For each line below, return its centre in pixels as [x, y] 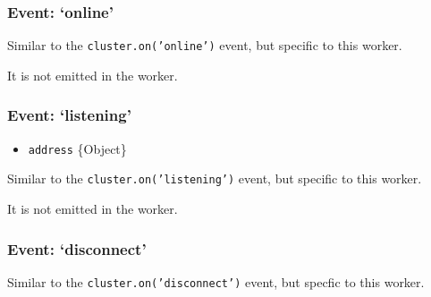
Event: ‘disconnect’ [77, 248]
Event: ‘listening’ [69, 115]
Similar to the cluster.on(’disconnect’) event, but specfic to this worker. [216, 281]
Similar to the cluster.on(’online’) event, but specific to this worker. [205, 45]
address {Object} [77, 148]
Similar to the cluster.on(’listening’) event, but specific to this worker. [215, 178]
